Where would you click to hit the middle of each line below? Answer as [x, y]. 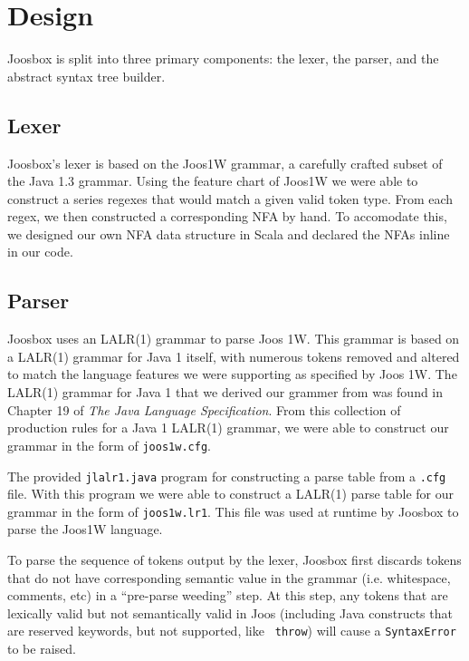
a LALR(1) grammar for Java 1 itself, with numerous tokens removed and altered [234, 356]
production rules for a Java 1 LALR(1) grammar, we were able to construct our [228, 428]
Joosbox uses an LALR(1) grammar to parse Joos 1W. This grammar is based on [234, 339]
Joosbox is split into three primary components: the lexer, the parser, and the [223, 58]
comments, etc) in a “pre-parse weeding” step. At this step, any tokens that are [228, 595]
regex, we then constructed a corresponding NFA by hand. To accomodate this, [227, 216]
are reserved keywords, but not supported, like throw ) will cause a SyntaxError [232, 631]
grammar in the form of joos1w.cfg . [109, 445]
